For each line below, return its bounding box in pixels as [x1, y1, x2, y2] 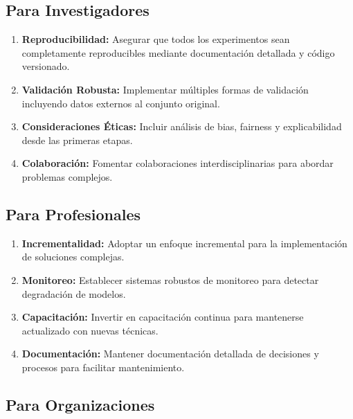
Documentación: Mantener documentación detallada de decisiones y [21, 346, 319, 361]
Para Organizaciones [6, 393, 155, 415]
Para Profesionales [6, 203, 141, 224]
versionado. [21, 59, 70, 73]
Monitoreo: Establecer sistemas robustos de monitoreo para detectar [21, 272, 319, 287]
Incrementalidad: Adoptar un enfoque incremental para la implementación [21, 235, 347, 250]
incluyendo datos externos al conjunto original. [21, 96, 220, 110]
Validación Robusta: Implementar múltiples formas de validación [21, 82, 309, 96]
